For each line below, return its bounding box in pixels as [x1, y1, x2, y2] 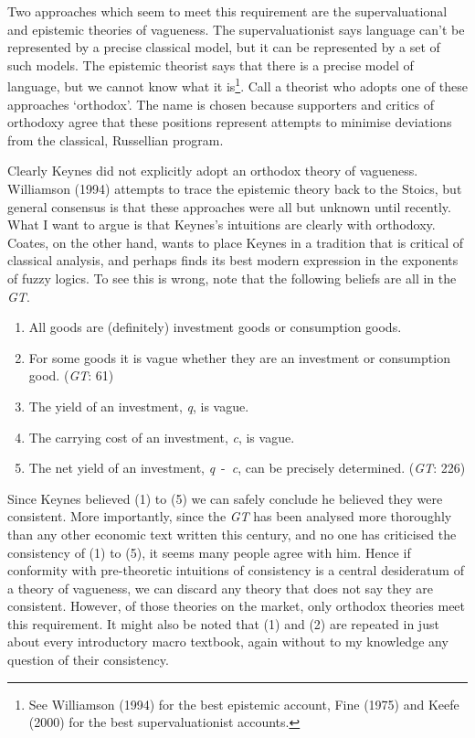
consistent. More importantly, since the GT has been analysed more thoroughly [7, 507, 452, 526]
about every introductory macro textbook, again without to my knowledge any [7, 632, 449, 651]
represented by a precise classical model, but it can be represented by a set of [7, 37, 440, 57]
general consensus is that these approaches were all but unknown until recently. [7, 197, 451, 216]
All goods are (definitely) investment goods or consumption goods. [28, 317, 402, 337]
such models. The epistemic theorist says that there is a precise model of [7, 55, 414, 74]
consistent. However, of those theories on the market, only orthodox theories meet [7, 596, 466, 615]
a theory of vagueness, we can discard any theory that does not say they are [7, 578, 434, 597]
